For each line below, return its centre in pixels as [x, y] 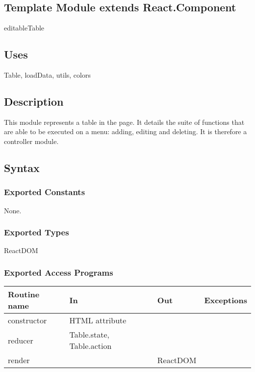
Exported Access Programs [59, 272]
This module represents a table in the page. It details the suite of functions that [124, 122]
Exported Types [37, 232]
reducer [21, 340]
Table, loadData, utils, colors [47, 75]
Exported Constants [45, 192]
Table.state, [89, 335]
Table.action [90, 346]
